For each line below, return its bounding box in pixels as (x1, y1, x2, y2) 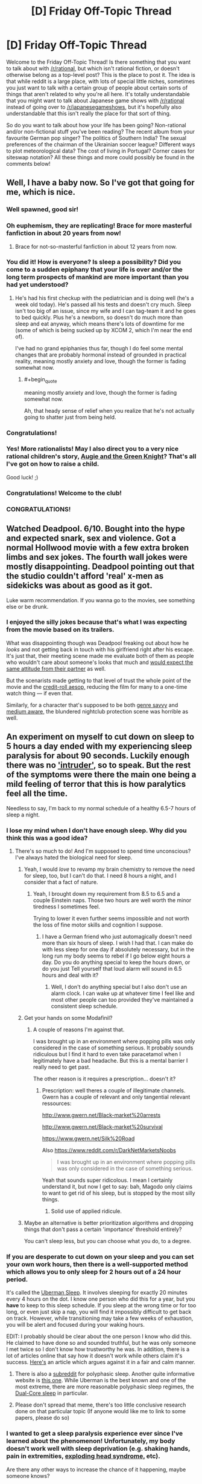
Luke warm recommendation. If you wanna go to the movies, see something (6, 596, 195, 603)
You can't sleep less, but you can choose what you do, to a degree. (24, 1237, 192, 1244)
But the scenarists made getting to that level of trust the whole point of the (6, 677, 191, 684)
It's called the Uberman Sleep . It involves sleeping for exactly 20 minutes (6, 1289, 188, 1296)
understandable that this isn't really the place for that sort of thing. (6, 110, 171, 117)
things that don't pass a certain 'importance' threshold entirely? (24, 1226, 182, 1233)
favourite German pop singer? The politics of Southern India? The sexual (6, 134, 187, 142)
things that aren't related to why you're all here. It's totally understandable (6, 90, 190, 97)
